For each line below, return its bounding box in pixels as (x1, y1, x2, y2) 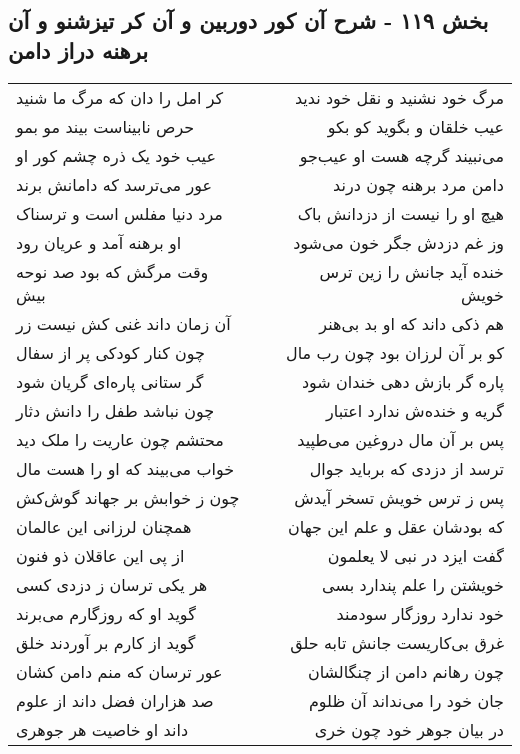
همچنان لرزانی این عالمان (16, 514, 192, 538)
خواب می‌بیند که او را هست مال (16, 456, 235, 480)
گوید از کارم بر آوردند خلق (16, 630, 196, 654)
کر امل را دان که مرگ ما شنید (16, 85, 224, 109)
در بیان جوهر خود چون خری (314, 717, 504, 741)
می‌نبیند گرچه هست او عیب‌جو (299, 143, 504, 167)
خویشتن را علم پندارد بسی (322, 572, 504, 596)
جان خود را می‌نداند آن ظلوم (308, 688, 504, 712)
